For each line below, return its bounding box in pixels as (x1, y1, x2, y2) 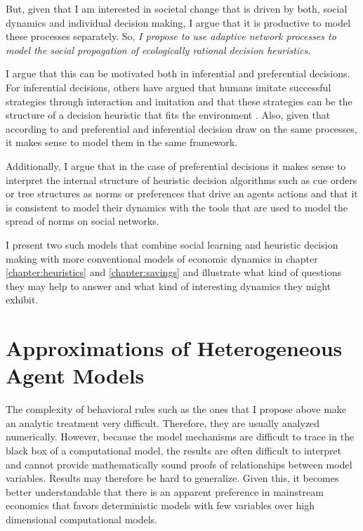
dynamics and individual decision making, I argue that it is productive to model (6, 15, 351, 29)
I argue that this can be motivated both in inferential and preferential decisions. (6, 66, 350, 81)
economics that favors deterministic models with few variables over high (6, 498, 315, 513)
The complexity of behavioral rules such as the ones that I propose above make (6, 402, 347, 417)
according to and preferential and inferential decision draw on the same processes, (6, 121, 357, 136)
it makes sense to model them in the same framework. (6, 135, 238, 150)
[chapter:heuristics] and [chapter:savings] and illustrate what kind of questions (6, 265, 341, 280)
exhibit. (6, 292, 39, 307)
